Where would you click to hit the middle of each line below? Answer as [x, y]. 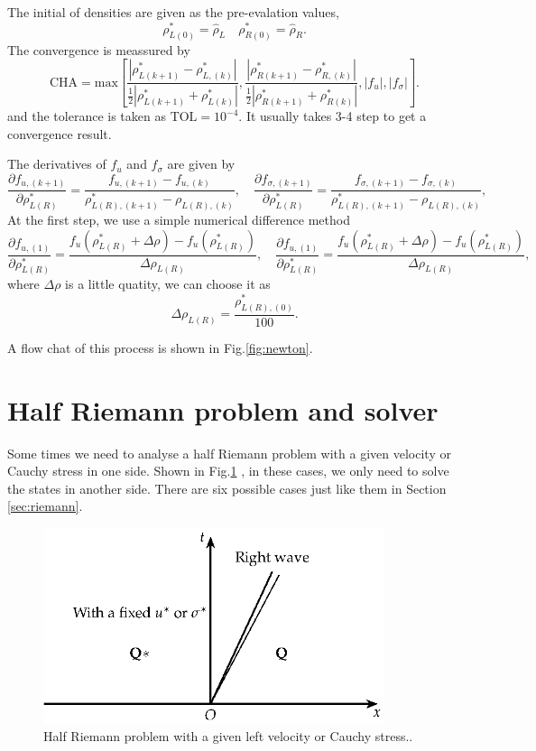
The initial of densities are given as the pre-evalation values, [173, 12]
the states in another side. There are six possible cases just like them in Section [227, 488]
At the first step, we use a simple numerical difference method [179, 220]
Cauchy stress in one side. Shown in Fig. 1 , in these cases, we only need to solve [228, 471]
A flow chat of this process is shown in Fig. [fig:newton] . [160, 347]
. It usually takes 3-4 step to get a [333, 116]
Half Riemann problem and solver [223, 409]
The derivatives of [57, 164]
